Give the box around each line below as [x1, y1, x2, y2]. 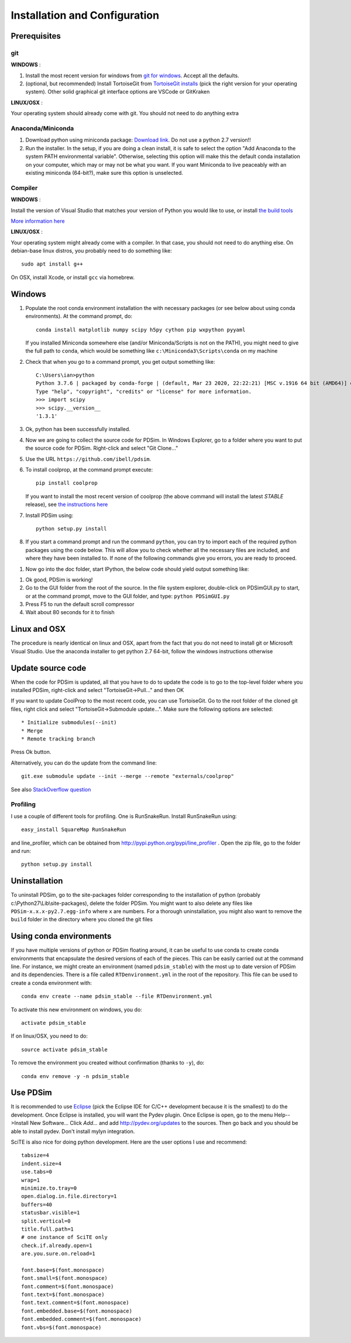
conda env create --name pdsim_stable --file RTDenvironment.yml [21, 993, 213, 1000]
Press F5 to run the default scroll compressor [25, 601, 135, 608]
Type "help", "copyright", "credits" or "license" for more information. [36, 388, 252, 395]
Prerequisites [11, 31, 61, 41]
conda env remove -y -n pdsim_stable [21, 1073, 130, 1079]
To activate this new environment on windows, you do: [11, 1006, 143, 1013]
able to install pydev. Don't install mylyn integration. [11, 1128, 135, 1135]
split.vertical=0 [21, 1217, 71, 1224]
